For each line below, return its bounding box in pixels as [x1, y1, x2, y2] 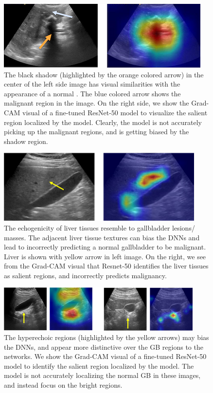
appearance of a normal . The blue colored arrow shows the [4, 88, 181, 98]
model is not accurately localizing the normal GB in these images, [4, 370, 201, 380]
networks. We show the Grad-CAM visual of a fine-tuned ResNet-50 [4, 351, 207, 361]
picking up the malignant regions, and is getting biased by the [4, 126, 189, 137]
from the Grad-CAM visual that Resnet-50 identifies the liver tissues [4, 261, 209, 271]
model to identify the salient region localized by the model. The [4, 360, 194, 371]
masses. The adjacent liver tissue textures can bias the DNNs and [4, 232, 200, 242]
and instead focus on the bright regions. [4, 380, 123, 390]
